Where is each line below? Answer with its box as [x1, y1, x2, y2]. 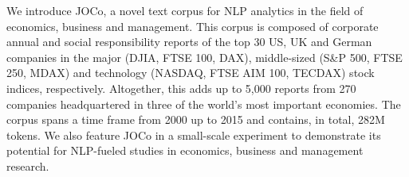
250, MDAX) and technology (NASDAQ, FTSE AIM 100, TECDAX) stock [6, 64, 375, 81]
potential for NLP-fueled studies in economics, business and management [6, 142, 364, 159]
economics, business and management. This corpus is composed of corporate [6, 17, 379, 34]
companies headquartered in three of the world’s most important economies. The [6, 95, 401, 112]
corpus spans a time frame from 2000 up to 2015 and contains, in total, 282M [6, 111, 385, 128]
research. [6, 157, 49, 174]
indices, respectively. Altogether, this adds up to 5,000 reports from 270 [6, 79, 356, 96]
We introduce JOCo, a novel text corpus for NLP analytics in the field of [6, 2, 364, 18]
